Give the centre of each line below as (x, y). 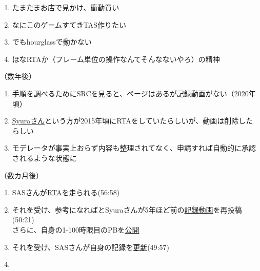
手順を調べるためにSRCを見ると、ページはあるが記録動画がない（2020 (130, 93)
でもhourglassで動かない (52, 42)
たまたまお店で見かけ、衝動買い (66, 7)
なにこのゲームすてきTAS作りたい (69, 24)
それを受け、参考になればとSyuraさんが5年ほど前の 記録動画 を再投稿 (127, 209)
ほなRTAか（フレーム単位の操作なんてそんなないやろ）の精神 (116, 59)
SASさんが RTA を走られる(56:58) (66, 192)
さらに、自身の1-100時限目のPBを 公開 (76, 229)
